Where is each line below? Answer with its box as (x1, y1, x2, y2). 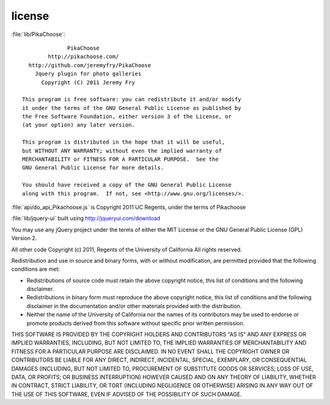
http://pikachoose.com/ (48, 53, 119, 60)
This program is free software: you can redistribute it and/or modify (22, 96, 241, 103)
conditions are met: (11, 266, 61, 273)
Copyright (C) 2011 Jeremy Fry (41, 79, 136, 86)
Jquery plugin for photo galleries (34, 70, 142, 78)
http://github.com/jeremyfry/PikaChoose (28, 62, 152, 68)
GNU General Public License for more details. (22, 164, 164, 171)
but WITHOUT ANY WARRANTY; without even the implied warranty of (22, 147, 222, 154)
